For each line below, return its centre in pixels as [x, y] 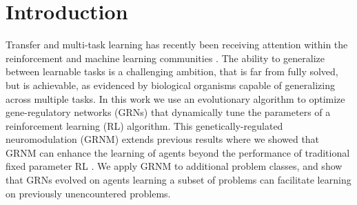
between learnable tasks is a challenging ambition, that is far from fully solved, [172, 71]
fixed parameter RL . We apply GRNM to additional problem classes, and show [174, 166]
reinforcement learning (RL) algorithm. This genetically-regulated [144, 125]
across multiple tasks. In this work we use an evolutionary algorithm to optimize [175, 98]
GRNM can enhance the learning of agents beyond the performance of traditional [178, 152]
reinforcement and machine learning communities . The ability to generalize [165, 58]
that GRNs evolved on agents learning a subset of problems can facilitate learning [178, 180]
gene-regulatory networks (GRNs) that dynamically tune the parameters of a [168, 112]
